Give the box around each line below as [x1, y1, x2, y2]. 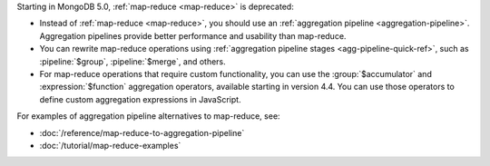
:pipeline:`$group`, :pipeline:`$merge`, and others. [39, 55, 226, 67]
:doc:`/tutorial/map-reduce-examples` [39, 140, 181, 151]
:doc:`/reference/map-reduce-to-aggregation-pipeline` [39, 127, 245, 138]
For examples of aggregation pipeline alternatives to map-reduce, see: [16, 111, 280, 122]
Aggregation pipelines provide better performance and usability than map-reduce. [39, 30, 347, 41]
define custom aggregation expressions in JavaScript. [39, 93, 241, 104]
